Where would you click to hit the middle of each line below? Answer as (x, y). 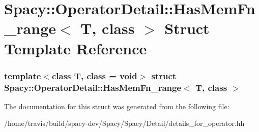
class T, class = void (94, 75)
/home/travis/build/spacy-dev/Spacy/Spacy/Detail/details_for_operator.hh (124, 123)
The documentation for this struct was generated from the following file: (117, 106)
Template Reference (76, 48)
